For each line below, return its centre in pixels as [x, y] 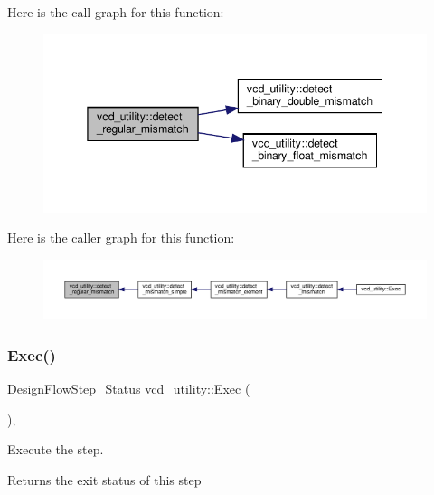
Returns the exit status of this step [104, 479]
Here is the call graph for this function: [116, 12]
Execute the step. [56, 449]
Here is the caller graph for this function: [121, 238]
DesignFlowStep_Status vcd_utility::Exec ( [129, 389]
